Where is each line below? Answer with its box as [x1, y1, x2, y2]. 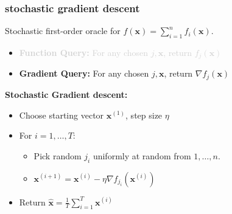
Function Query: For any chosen [19, 46, 149, 59]
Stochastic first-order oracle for [5, 24, 121, 37]
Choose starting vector [19, 108, 104, 121]
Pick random [33, 149, 82, 162]
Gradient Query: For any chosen [19, 67, 149, 80]
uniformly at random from [93, 149, 191, 162]
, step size [125, 108, 163, 121]
